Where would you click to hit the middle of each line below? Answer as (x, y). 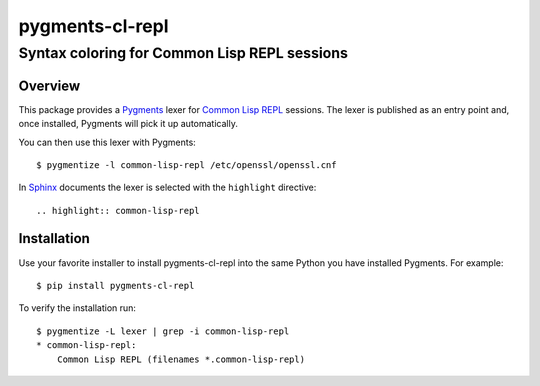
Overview (49, 85)
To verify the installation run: (77, 308)
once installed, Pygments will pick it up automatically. (128, 124)
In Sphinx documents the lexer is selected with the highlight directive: (167, 187)
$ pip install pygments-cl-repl (115, 285)
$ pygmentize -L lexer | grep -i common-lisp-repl (163, 331)
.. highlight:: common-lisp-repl (118, 210)
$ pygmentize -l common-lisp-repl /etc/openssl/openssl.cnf (186, 164)
